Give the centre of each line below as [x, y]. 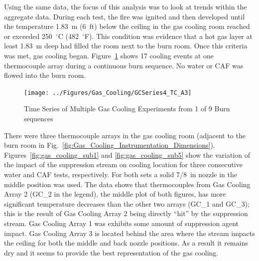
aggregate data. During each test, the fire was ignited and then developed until [125, 16]
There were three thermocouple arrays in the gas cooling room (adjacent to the [125, 135]
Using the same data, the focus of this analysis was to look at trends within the [126, 6]
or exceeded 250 [28, 36]
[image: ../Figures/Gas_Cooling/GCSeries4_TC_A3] [108, 93]
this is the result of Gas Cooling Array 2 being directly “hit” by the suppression [126, 213]
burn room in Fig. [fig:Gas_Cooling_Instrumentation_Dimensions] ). [110, 145]
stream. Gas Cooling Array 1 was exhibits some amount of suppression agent [122, 223]
